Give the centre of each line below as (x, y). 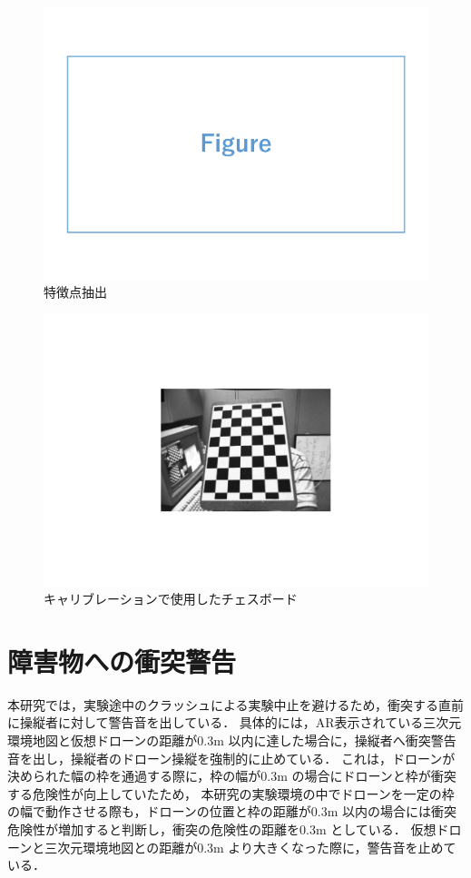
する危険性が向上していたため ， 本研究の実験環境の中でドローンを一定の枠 (231, 793)
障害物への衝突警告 (122, 661)
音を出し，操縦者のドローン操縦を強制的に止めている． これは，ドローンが (231, 758)
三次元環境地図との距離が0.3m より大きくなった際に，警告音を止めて (250, 847)
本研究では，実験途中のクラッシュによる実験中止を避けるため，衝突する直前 (235, 704)
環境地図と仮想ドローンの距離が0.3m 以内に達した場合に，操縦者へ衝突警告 (232, 740)
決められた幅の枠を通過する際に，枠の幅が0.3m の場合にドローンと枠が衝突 (232, 776)
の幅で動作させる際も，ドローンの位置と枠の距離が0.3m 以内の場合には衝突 (232, 811)
